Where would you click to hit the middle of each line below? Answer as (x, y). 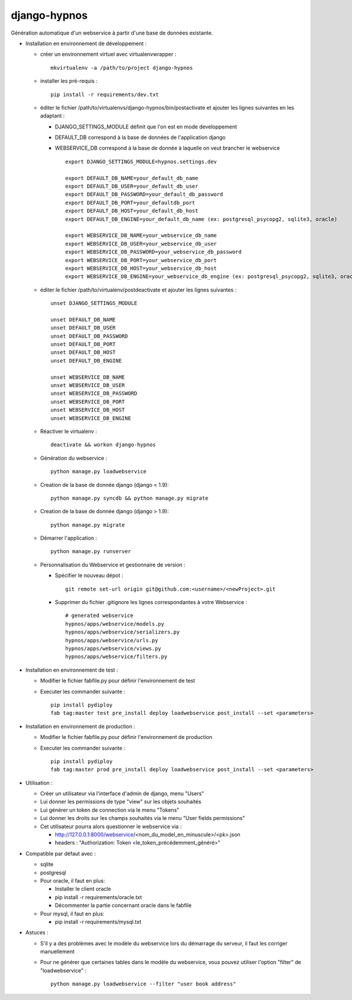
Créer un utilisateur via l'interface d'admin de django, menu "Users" (122, 794)
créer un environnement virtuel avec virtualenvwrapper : (108, 54)
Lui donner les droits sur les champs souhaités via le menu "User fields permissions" (143, 818)
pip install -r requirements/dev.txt (105, 94)
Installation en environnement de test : (72, 670)
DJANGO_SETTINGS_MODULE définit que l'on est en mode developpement (146, 127)
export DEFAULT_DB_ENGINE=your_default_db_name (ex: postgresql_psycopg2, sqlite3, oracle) (201, 219)
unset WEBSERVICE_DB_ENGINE (91, 418)
